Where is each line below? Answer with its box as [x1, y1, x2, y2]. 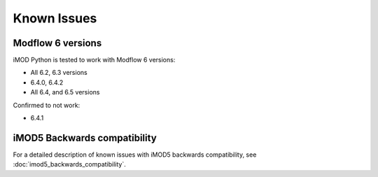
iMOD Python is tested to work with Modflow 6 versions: [13, 56, 176, 64]
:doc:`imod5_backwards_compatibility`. [13, 160, 126, 169]
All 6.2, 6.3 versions [30, 69, 87, 77]
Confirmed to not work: [13, 101, 80, 109]
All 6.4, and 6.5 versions [30, 88, 100, 97]
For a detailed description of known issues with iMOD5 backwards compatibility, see [13, 150, 257, 159]
